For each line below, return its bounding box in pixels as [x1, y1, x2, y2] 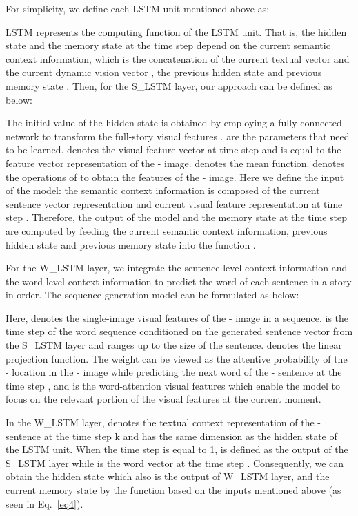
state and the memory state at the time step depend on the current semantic [6, 38, 330, 52]
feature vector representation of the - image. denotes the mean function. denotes [6, 155, 345, 170]
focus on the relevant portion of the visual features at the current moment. [6, 392, 321, 406]
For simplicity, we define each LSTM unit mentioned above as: [6, 1, 270, 15]
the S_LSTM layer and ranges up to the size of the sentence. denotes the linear [6, 338, 342, 352]
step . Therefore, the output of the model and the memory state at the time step [6, 210, 347, 224]
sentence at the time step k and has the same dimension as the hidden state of [6, 428, 337, 443]
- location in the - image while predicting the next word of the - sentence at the [6, 365, 342, 379]
